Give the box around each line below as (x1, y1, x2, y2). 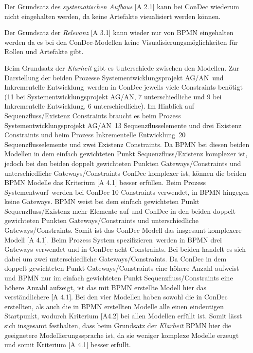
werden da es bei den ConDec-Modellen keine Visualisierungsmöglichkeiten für (4, 37, 238, 47)
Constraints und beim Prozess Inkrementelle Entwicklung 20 (4, 130, 186, 140)
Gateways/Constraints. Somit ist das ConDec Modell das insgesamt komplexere (4, 225, 242, 235)
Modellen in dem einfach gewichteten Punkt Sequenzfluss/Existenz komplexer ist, (4, 149, 248, 159)
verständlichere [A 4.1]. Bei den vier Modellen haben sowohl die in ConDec (4, 292, 228, 302)
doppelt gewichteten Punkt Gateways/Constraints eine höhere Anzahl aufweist (4, 263, 239, 273)
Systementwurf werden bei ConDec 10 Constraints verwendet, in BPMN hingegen (4, 186, 249, 197)
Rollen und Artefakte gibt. (4, 46, 84, 56)
